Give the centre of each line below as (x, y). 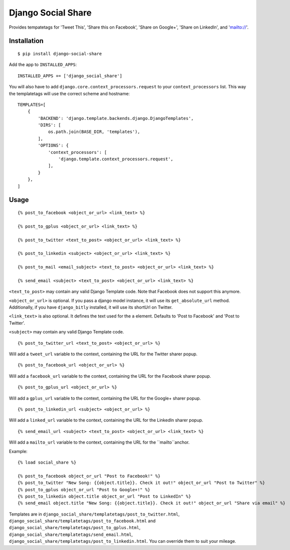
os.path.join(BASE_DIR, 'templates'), (94, 132)
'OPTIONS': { (53, 145)
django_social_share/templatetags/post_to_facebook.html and (82, 521)
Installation (26, 41)
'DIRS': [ (50, 125)
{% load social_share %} (47, 462)
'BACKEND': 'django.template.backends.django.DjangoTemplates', (116, 118)
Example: (18, 451)
